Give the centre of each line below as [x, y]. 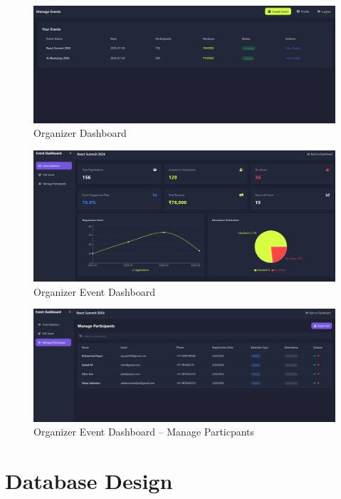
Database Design [89, 480]
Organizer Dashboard [80, 133]
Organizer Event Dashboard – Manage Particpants [144, 432]
